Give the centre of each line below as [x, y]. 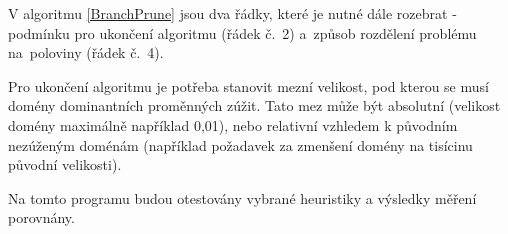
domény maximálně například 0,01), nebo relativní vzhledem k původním [233, 124]
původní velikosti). [65, 164]
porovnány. [41, 217]
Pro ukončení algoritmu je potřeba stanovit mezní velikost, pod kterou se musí [248, 85]
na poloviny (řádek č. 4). [86, 52]
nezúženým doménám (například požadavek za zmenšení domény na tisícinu [240, 144]
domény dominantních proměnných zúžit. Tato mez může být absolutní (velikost [254, 105]
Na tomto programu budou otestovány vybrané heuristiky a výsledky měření [242, 197]
